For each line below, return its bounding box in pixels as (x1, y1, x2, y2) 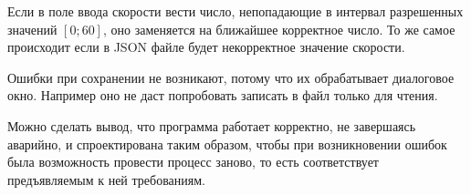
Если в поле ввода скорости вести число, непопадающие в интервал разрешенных (7, 2, 464, 20)
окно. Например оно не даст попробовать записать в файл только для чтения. (7, 86, 438, 105)
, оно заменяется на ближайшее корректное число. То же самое (102, 19, 455, 38)
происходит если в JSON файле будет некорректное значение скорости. (7, 37, 405, 56)
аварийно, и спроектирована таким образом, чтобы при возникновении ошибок (7, 134, 447, 153)
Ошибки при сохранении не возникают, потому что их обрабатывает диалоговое (7, 67, 455, 87)
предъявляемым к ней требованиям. (7, 169, 205, 189)
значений (7, 19, 58, 38)
